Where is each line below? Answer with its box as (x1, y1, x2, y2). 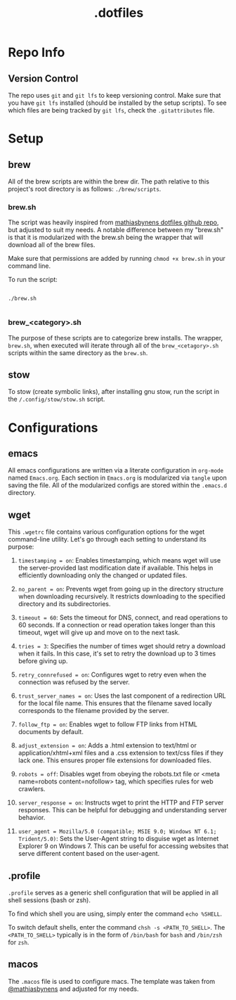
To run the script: (8, 276, 58, 284)
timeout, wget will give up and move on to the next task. (18, 628, 181, 637)
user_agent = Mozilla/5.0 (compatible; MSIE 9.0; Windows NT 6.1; (18, 828, 217, 835)
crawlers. (18, 785, 46, 793)
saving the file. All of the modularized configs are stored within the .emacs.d (8, 481, 228, 489)
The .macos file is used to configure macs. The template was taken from (8, 977, 216, 985)
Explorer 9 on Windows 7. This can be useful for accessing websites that (18, 842, 229, 850)
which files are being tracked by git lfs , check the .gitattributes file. (8, 106, 215, 114)
